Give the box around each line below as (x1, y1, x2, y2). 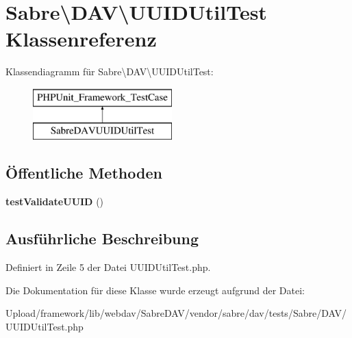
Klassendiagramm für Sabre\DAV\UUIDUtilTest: (5, 64, 214, 79)
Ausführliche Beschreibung (5, 228, 199, 249)
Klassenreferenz (5, 25, 157, 53)
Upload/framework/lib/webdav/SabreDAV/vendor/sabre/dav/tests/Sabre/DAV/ (5, 306, 347, 320)
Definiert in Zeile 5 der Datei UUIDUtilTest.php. (5, 260, 211, 274)
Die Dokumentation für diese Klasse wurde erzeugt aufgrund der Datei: (5, 283, 305, 297)
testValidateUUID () (5, 194, 104, 209)
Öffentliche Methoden (5, 162, 162, 183)
